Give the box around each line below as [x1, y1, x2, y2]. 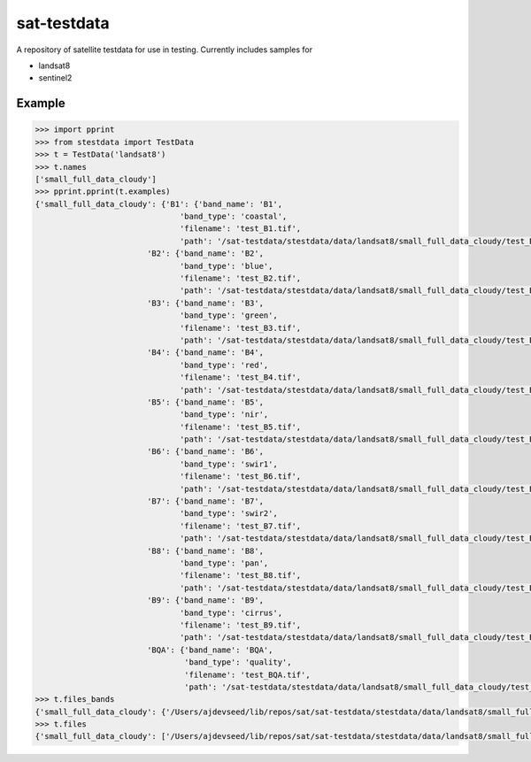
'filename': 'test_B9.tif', [179, 620, 302, 630]
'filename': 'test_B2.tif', [179, 273, 302, 283]
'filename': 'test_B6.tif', [179, 472, 302, 481]
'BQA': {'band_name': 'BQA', [146, 644, 273, 655]
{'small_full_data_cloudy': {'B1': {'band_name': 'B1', [35, 199, 283, 209]
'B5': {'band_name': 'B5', [146, 396, 265, 407]
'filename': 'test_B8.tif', [179, 571, 302, 581]
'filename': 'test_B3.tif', [179, 323, 302, 333]
